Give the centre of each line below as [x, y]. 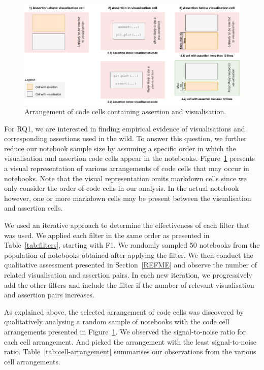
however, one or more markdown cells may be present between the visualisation [128, 198]
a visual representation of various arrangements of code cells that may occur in [127, 168]
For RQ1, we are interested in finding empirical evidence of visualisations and [125, 128]
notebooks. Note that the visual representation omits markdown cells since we [125, 178]
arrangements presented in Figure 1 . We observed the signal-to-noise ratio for [125, 331]
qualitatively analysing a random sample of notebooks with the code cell [117, 322]
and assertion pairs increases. [49, 295]
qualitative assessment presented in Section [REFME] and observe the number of [130, 265]
